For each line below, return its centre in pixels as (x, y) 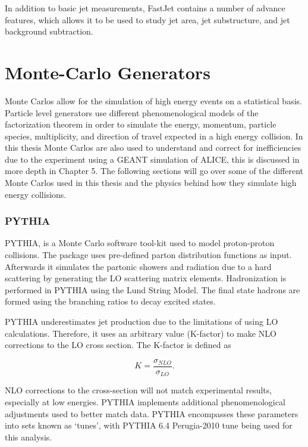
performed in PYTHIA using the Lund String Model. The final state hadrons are (153, 289)
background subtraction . (49, 31)
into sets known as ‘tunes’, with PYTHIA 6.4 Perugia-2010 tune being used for (149, 425)
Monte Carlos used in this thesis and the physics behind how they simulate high (151, 183)
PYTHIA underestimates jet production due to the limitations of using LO (142, 322)
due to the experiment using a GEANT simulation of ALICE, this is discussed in (152, 159)
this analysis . (29, 437)
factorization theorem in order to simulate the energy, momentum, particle (141, 124)
